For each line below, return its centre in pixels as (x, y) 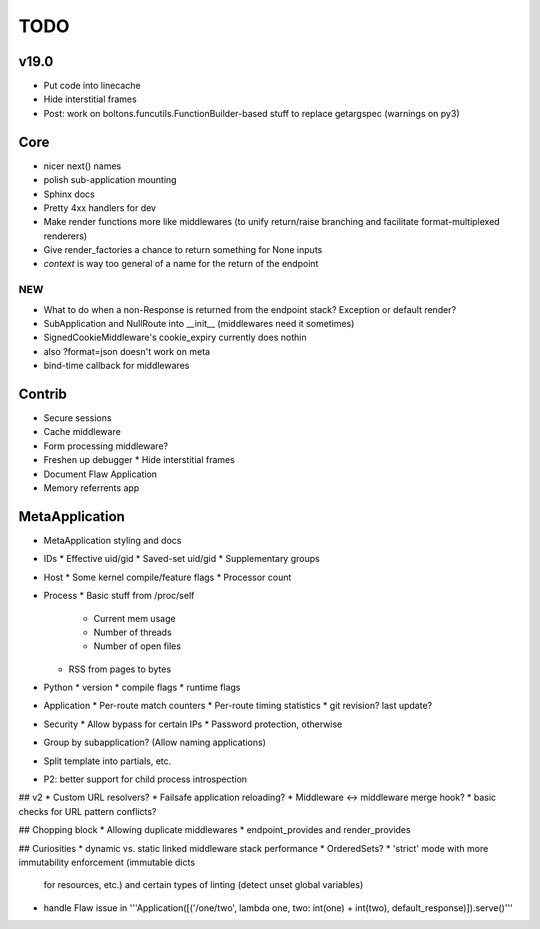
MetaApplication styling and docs (112, 540)
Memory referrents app (91, 488)
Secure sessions (77, 418)
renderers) (65, 236)
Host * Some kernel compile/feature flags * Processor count (167, 577)
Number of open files (137, 646)
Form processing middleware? (106, 446)
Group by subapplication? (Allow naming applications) (155, 742)
